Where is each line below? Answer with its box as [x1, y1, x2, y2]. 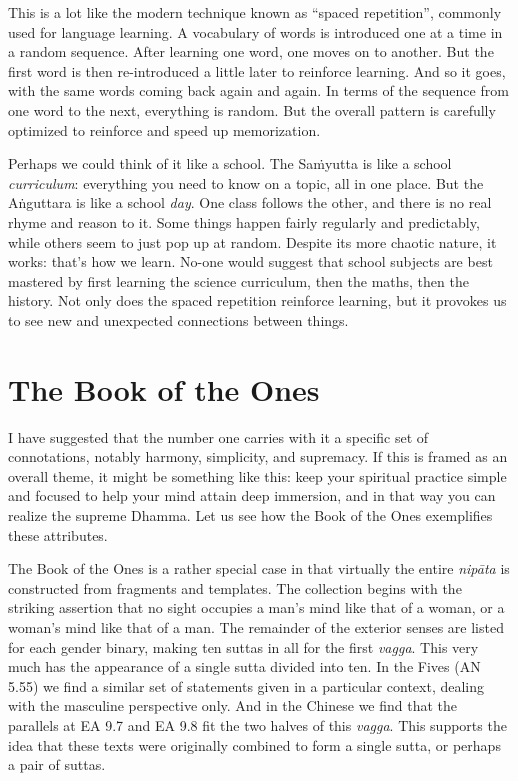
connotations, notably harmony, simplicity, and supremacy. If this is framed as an [8, 446, 508, 467]
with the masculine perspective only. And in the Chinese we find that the [8, 695, 458, 716]
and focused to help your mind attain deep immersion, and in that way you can [8, 485, 496, 506]
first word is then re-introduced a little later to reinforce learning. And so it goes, [8, 60, 506, 81]
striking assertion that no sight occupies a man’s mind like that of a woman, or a [8, 597, 505, 618]
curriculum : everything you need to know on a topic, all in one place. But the [8, 172, 484, 193]
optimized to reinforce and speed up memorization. [8, 119, 321, 140]
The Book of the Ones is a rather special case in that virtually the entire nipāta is [8, 558, 510, 579]
